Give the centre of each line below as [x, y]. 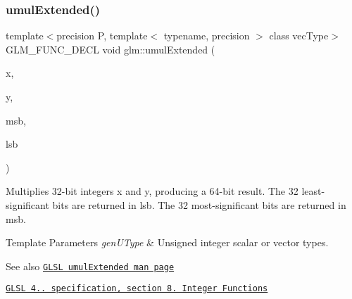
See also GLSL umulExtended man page [90, 266]
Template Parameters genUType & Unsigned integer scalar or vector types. [167, 242]
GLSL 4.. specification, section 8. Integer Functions [137, 289]
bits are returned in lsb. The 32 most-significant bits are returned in [199, 204]
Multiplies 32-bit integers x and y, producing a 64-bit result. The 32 [152, 191]
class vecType [299, 36]
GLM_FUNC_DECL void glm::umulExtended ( [111, 49]
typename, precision [207, 36]
